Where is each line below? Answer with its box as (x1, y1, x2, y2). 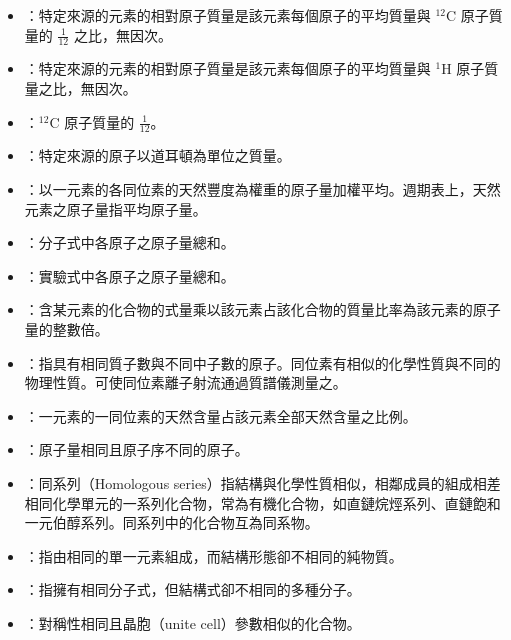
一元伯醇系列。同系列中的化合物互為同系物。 (24, 512, 319, 533)
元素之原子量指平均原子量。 (24, 198, 207, 219)
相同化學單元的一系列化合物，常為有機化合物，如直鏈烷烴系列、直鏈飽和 (24, 492, 501, 513)
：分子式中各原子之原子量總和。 (24, 232, 235, 253)
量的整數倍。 (24, 319, 109, 339)
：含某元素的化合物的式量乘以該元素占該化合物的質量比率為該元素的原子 (24, 299, 501, 320)
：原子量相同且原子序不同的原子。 (24, 439, 249, 460)
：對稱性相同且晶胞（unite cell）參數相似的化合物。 (24, 612, 361, 633)
